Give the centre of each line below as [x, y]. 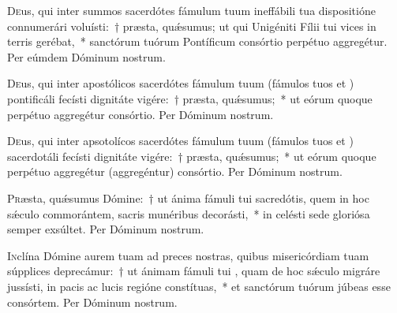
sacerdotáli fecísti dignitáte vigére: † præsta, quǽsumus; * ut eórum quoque [192, 156]
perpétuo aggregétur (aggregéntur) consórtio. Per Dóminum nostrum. [175, 171]
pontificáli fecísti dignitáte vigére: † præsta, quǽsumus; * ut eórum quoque [190, 98]
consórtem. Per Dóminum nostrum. [92, 302]
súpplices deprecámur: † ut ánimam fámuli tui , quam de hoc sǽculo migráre [194, 271]
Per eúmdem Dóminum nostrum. [86, 56]
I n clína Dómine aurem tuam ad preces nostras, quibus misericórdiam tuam [188, 255]
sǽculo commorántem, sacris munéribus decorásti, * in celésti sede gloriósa [189, 213]
